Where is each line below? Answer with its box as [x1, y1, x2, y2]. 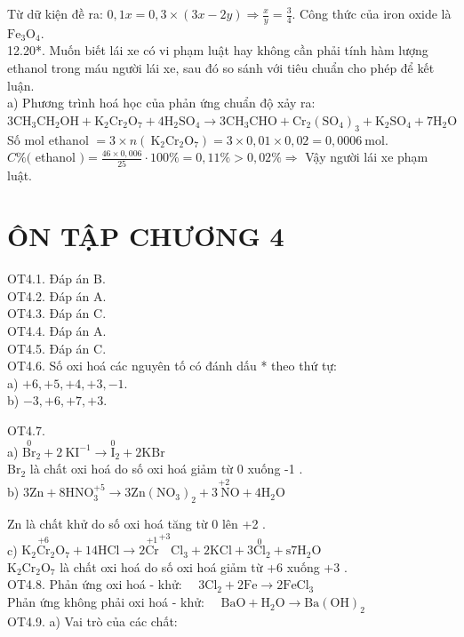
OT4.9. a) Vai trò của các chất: [7, 611, 178, 630]
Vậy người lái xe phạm [305, 147, 428, 166]
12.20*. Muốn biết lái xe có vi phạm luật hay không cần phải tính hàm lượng [7, 41, 428, 60]
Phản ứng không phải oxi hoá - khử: [7, 593, 204, 611]
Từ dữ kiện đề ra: [7, 4, 103, 22]
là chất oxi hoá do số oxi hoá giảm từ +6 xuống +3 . [60, 557, 348, 576]
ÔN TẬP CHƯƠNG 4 [7, 218, 284, 254]
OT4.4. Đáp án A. [7, 322, 107, 339]
